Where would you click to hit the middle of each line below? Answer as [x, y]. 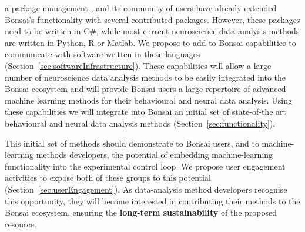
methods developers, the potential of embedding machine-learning [155, 155]
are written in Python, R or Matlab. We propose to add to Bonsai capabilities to [150, 42]
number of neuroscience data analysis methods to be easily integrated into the [145, 77]
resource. [21, 223]
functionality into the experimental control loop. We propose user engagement [145, 166]
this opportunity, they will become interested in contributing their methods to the [152, 200]
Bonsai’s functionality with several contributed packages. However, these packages [152, 19]
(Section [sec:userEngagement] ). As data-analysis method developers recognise [146, 189]
